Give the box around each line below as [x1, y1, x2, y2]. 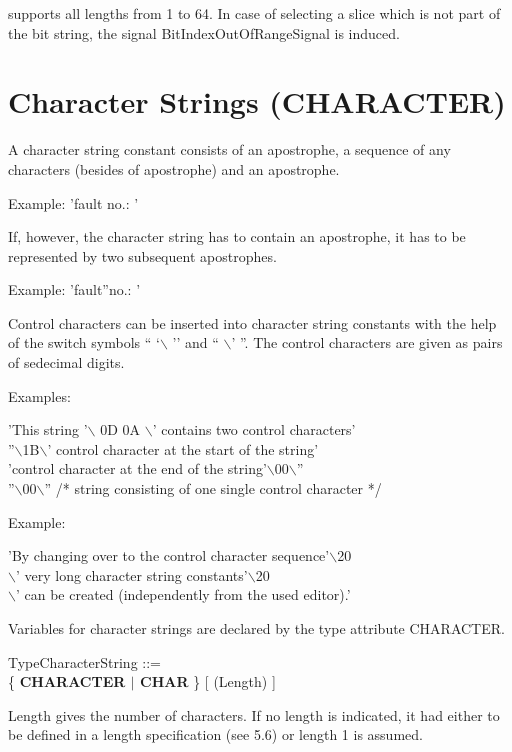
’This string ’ [8, 419, 88, 440]
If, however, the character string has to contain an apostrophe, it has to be [8, 226, 466, 247]
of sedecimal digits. [8, 352, 125, 373]
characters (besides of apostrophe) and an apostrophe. [8, 158, 340, 179]
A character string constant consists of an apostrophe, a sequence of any [8, 139, 451, 160]
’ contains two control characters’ [152, 419, 356, 440]
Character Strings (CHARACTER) [8, 81, 506, 122]
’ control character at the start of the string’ [47, 438, 319, 459]
